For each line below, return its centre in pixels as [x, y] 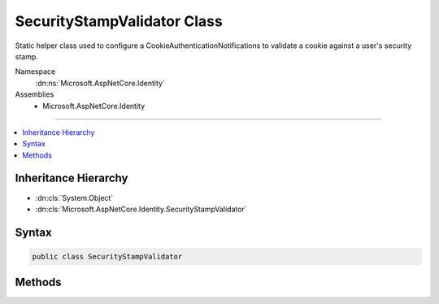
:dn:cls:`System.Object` [74, 198]
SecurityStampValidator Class [119, 21]
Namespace [35, 72]
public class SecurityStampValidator [107, 256]
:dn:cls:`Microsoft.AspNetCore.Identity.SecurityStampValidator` [141, 209]
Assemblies [35, 94]
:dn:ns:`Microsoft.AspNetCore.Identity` [100, 83]
